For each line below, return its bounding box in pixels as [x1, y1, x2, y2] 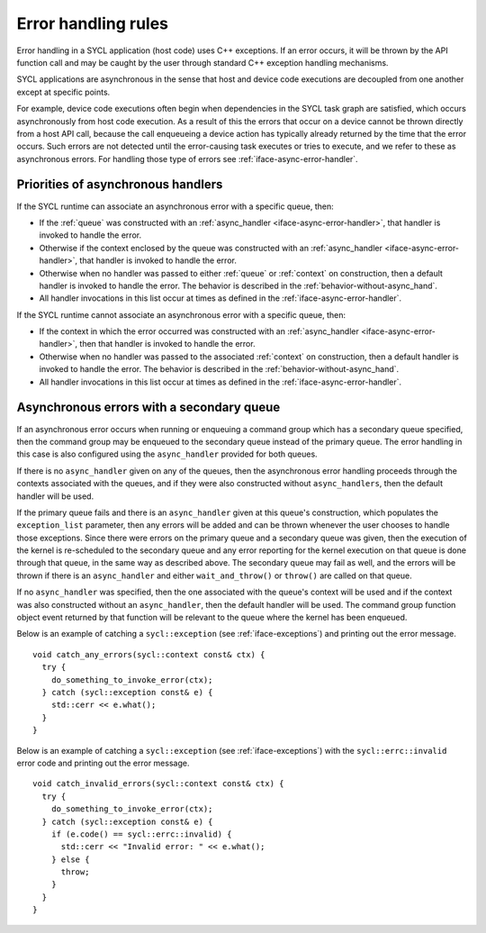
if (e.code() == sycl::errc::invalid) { [50, 829, 233, 839]
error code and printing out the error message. [16, 757, 190, 768]
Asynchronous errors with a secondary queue [16, 400, 281, 415]
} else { [50, 854, 90, 865]
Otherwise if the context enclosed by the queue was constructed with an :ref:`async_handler [39, 242, 382, 253]
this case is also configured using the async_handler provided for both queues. [16, 448, 319, 459]
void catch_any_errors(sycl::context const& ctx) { [32, 649, 265, 659]
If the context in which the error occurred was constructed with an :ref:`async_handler [39, 326, 359, 337]
